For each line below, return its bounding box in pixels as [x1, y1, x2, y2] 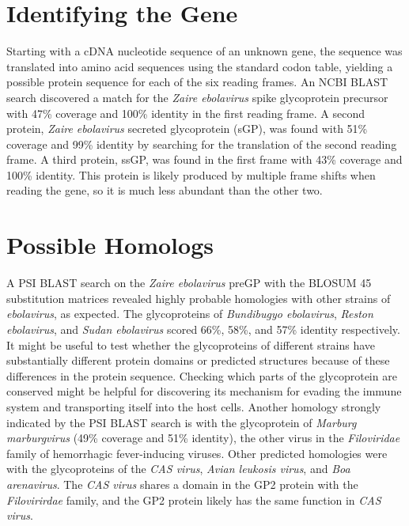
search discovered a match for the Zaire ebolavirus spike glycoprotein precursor [6, 89, 388, 105]
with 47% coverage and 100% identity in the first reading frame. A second [6, 104, 365, 121]
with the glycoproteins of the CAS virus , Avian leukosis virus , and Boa [6, 460, 350, 477]
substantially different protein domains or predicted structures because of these [6, 352, 390, 369]
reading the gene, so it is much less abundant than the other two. [6, 182, 323, 199]
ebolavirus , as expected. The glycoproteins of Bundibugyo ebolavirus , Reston [6, 305, 373, 322]
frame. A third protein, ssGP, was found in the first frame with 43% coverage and [6, 151, 403, 168]
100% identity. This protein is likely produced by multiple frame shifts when [6, 166, 376, 183]
